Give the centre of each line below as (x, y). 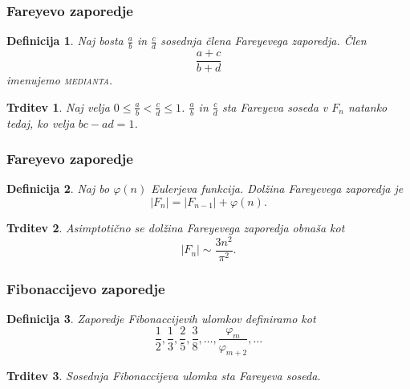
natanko (367, 106)
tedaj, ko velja (41, 123)
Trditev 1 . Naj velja (58, 106)
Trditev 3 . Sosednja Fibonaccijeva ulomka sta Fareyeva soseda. (164, 376)
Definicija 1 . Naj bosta (65, 41)
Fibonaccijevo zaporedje (86, 288)
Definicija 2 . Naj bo (58, 188)
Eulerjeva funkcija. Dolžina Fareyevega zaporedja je (277, 188)
